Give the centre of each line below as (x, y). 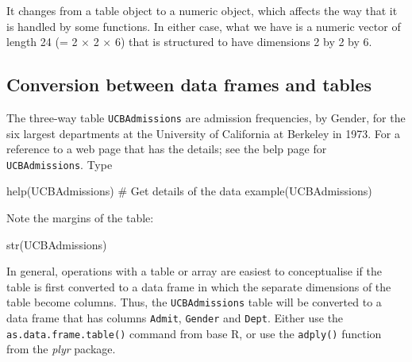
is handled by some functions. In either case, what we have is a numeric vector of (204, 26)
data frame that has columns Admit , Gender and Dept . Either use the (175, 318)
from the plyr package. (61, 349)
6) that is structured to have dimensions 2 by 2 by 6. (243, 42)
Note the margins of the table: (80, 218)
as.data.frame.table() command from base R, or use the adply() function (194, 333)
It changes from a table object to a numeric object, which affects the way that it (202, 10)
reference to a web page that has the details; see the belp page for (167, 149)
